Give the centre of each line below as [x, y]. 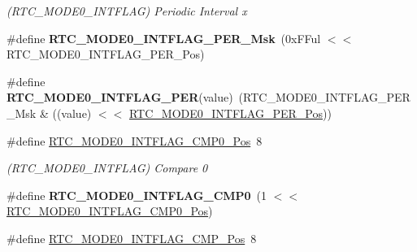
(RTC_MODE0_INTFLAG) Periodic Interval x [127, 11]
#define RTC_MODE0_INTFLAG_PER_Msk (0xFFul [164, 38]
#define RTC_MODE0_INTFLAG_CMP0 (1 [137, 195]
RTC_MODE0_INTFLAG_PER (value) [120, 97]
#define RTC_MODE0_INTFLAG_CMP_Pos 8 [132, 238]
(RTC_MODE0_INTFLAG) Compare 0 [107, 168]
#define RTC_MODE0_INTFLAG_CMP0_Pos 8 [135, 140]
